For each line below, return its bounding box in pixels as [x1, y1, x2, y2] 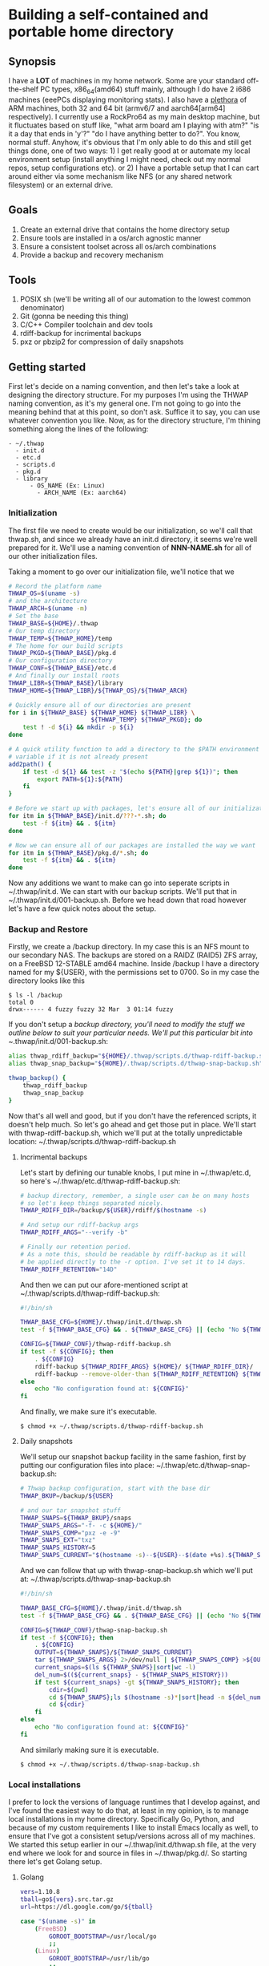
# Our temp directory [8, 627, 81, 635]
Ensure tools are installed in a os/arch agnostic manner [19, 233, 202, 242]
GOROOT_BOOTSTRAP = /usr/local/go [49, 1932, 157, 1940]
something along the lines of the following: [8, 424, 149, 434]
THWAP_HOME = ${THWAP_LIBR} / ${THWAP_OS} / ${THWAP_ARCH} [8, 686, 188, 694]
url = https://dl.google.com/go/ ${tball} [19, 1903, 154, 1911]
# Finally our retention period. [19, 1243, 132, 1252]
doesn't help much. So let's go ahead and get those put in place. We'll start [8, 1119, 256, 1129]
